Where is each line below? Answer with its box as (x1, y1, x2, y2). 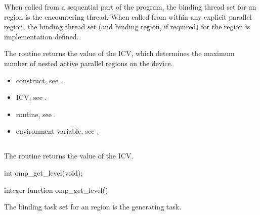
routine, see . (16, 109, 56, 119)
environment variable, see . (16, 126, 99, 136)
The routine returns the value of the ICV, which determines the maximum (4, 48, 235, 59)
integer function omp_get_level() (4, 184, 108, 195)
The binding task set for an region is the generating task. (4, 201, 182, 212)
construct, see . (16, 75, 63, 85)
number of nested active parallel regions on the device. (4, 58, 173, 68)
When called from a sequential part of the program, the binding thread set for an (4, 2, 256, 12)
